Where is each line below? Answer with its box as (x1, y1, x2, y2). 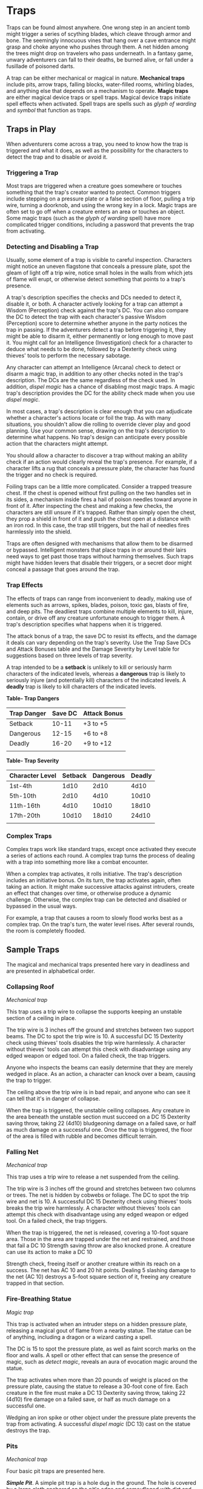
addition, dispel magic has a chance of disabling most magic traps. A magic (6, 383, 195, 391)
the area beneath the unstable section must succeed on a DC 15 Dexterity (6, 1113, 191, 1121)
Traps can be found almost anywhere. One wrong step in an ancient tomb (6, 24, 190, 31)
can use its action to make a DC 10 (6, 1248, 93, 1256)
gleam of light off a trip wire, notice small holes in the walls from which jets (6, 269, 193, 276)
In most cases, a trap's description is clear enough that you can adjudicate (6, 408, 193, 415)
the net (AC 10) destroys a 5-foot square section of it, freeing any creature (6, 1273, 192, 1281)
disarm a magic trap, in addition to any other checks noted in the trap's (6, 370, 184, 377)
